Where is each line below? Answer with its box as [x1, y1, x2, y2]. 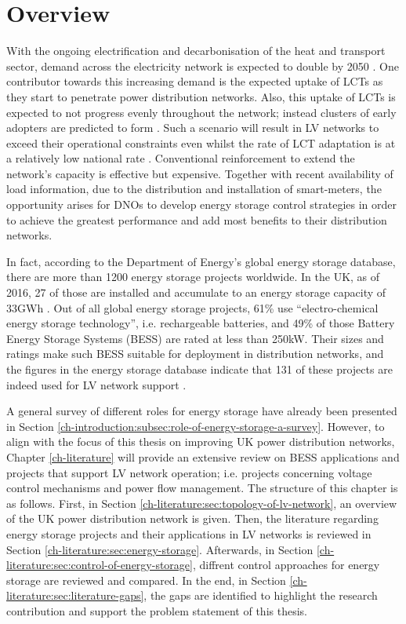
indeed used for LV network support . [6, 376, 187, 392]
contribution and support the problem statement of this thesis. [6, 602, 307, 619]
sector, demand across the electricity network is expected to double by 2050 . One [6, 57, 399, 74]
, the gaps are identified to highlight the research [143, 587, 378, 604]
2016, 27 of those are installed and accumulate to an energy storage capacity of [6, 284, 386, 301]
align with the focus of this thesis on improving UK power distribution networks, [6, 433, 395, 450]
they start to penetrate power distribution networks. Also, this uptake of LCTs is [6, 88, 396, 104]
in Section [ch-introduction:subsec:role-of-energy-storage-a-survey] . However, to [6, 418, 385, 434]
